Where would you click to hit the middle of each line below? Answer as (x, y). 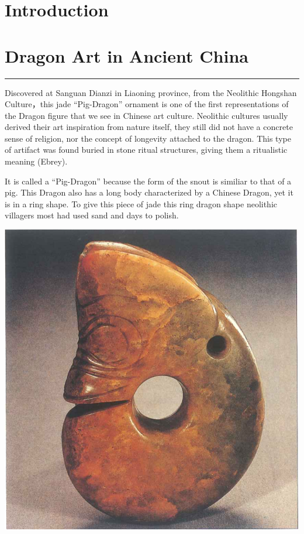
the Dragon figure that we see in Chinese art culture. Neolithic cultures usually (146, 115)
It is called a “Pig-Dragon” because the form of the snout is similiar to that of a (148, 181)
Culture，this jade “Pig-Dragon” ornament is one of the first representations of (147, 104)
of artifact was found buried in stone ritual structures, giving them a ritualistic (146, 150)
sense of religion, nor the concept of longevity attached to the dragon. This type (148, 138)
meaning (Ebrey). (36, 161)
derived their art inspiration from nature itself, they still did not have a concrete (149, 127)
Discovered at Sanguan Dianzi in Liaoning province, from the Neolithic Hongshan (151, 92)
